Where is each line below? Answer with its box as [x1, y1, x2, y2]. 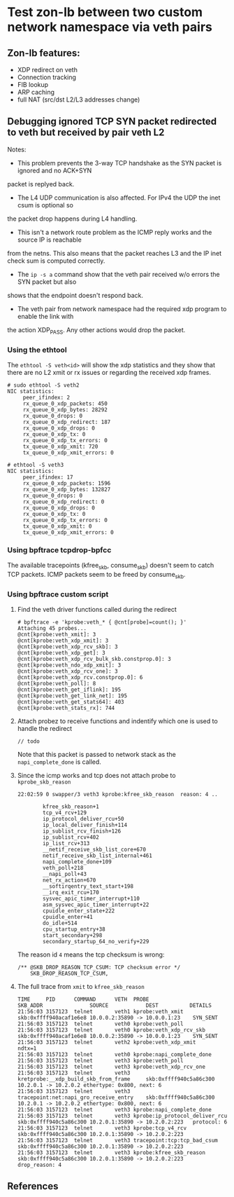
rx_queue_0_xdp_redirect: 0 [22, 498, 105, 505]
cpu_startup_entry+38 [43, 926, 106, 933]
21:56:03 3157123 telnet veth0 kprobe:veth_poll [17, 1020, 184, 1027]
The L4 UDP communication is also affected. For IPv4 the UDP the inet [17, 193, 221, 202]
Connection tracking [17, 73, 77, 81]
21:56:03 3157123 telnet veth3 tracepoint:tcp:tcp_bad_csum [17, 1137, 218, 1144]
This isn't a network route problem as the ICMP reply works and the [17, 228, 212, 236]
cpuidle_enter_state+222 [43, 908, 115, 915]
